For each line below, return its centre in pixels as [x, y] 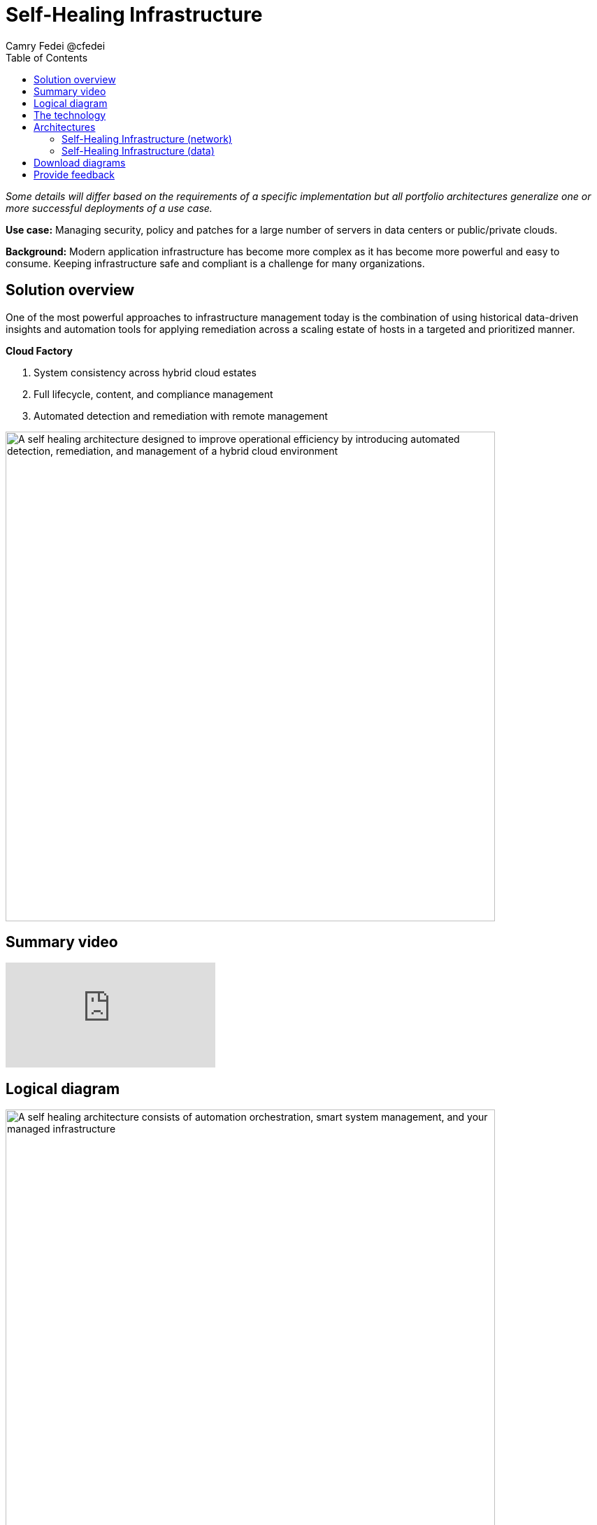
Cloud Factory [39, 350]
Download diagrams [80, 162]
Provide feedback [74, 174]
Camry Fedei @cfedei [56, 45]
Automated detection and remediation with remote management [181, 416]
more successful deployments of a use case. [109, 208]
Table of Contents [47, 57]
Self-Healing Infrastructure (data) [138, 150]
